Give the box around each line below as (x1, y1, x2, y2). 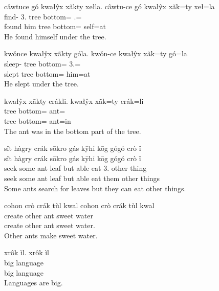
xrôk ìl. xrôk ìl (4, 247, 49, 258)
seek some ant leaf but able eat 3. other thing (4, 163, 147, 173)
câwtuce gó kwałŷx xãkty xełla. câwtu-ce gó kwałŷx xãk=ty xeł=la (4, 1, 215, 11)
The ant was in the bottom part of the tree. (4, 125, 141, 136)
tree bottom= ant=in (4, 115, 71, 126)
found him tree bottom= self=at (4, 21, 106, 32)
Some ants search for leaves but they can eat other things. (4, 183, 186, 193)
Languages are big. (4, 277, 63, 288)
